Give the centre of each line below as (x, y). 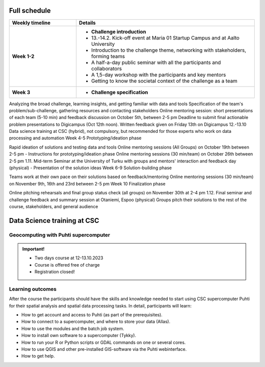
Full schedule (30, 11)
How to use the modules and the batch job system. (73, 328)
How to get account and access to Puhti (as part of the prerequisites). (92, 315)
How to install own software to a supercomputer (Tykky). (79, 336)
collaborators (106, 68)
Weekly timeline (31, 23)
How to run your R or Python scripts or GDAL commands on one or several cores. (104, 342)
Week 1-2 (23, 56)
